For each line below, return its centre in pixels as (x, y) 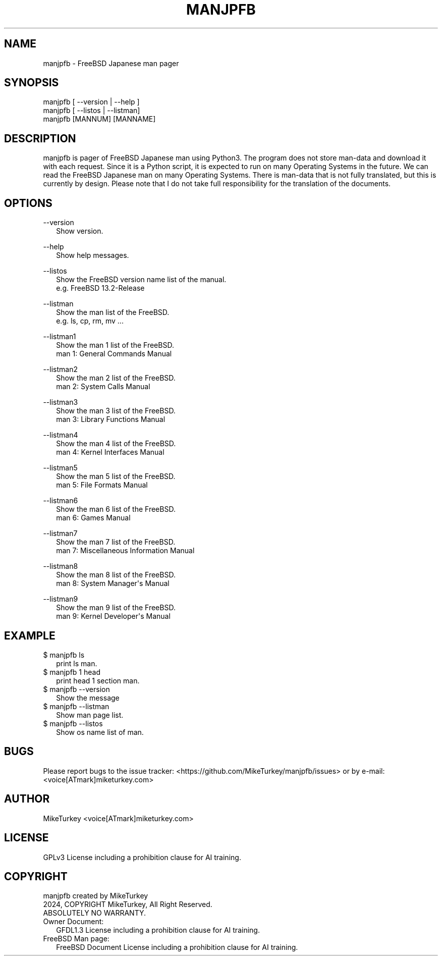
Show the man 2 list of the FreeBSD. (116, 378)
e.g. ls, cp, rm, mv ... (90, 321)
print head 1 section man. (98, 680)
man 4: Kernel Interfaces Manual (110, 452)
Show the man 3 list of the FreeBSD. (116, 411)
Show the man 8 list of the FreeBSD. (116, 575)
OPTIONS (28, 203)
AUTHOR (27, 799)
